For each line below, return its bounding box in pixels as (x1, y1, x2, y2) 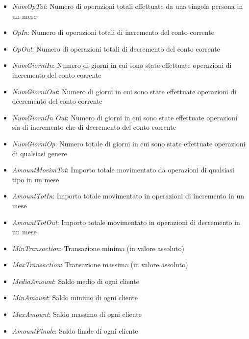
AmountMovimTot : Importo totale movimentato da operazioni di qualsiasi (12, 165, 234, 175)
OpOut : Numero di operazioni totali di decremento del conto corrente (12, 43, 220, 54)
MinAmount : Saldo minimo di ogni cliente (12, 292, 138, 303)
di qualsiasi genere (12, 148, 67, 158)
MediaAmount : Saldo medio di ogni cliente (12, 276, 139, 286)
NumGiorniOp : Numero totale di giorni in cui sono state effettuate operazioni (12, 138, 246, 148)
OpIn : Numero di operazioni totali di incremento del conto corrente (12, 27, 214, 37)
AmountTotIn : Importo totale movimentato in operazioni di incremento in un (12, 191, 245, 201)
